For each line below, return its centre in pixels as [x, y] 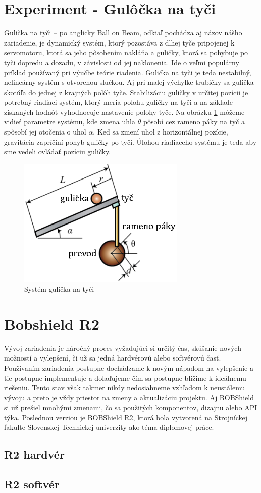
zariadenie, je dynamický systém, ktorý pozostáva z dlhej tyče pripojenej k [119, 42]
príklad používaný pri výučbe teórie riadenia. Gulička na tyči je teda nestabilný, [128, 72]
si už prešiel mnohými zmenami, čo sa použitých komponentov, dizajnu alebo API [131, 407]
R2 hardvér [34, 454]
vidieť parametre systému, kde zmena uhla [70, 122]
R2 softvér [32, 484]
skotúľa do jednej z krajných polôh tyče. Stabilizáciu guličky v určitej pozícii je [126, 92]
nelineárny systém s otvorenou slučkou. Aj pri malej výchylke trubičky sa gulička [129, 82]
